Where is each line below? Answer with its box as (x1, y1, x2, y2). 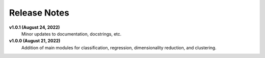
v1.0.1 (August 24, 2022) (9, 24, 60, 30)
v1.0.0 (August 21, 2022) (9, 38, 61, 44)
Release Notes (9, 7, 70, 18)
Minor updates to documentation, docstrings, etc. (21, 31, 122, 37)
